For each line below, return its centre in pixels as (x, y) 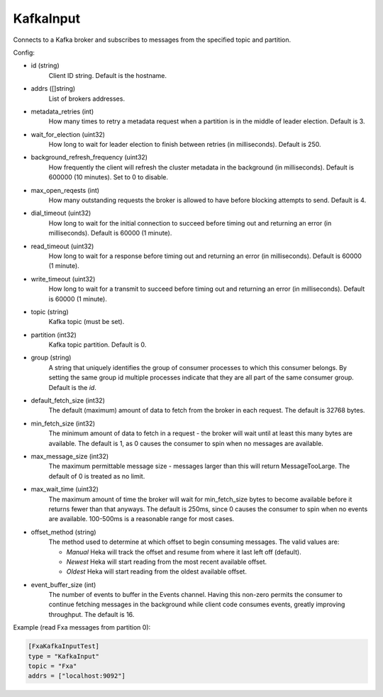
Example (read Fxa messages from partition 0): (82, 628)
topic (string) (50, 311)
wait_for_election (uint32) (68, 134)
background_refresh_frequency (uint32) (89, 157)
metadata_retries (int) (62, 111)
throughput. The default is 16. (91, 614)
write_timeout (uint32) (63, 279)
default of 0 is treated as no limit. (97, 476)
